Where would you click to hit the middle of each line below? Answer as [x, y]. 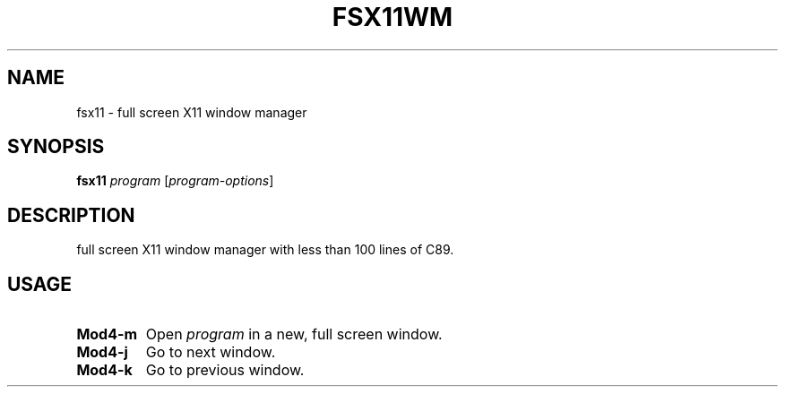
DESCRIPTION [71, 215]
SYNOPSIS [56, 147]
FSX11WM [392, 17]
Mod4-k [104, 370]
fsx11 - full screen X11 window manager [192, 112]
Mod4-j [102, 352]
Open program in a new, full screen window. [294, 334]
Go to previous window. [225, 370]
